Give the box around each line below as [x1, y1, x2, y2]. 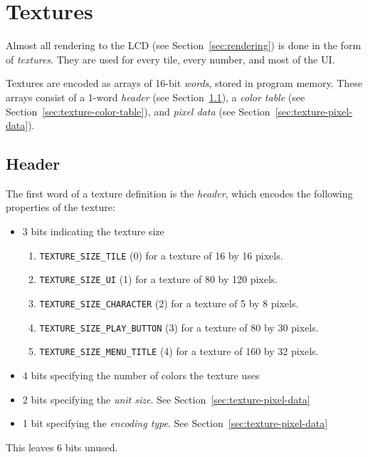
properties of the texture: [6, 200, 115, 215]
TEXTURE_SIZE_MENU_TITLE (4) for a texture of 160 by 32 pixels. [39, 344, 319, 359]
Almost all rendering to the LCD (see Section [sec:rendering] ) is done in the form [6, 38, 362, 53]
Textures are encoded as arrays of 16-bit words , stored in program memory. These [6, 76, 363, 91]
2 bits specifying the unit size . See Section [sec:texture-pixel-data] [22, 391, 310, 406]
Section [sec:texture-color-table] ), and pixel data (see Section [6, 103, 270, 118]
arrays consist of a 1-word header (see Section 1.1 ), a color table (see [6, 89, 305, 104]
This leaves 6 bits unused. [6, 439, 118, 454]
